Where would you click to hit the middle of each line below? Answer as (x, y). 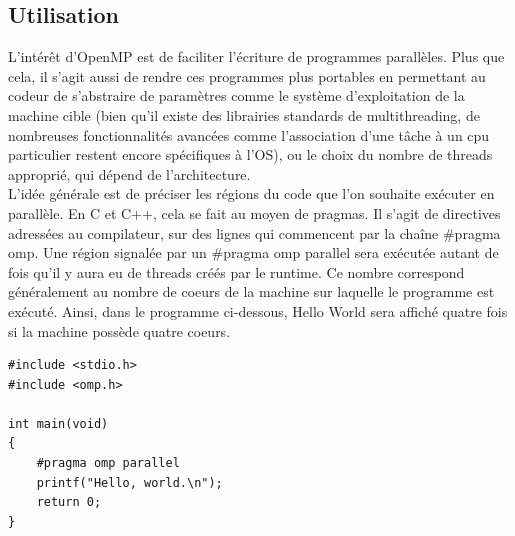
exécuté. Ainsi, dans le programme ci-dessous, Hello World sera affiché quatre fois (258, 310)
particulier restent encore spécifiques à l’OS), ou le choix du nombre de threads (250, 154)
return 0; (69, 502)
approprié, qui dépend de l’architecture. (129, 173)
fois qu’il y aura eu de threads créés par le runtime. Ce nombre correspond (236, 271)
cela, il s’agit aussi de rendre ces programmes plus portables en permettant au (247, 75)
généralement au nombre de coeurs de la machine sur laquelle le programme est (251, 291)
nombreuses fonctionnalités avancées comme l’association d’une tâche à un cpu (249, 134)
